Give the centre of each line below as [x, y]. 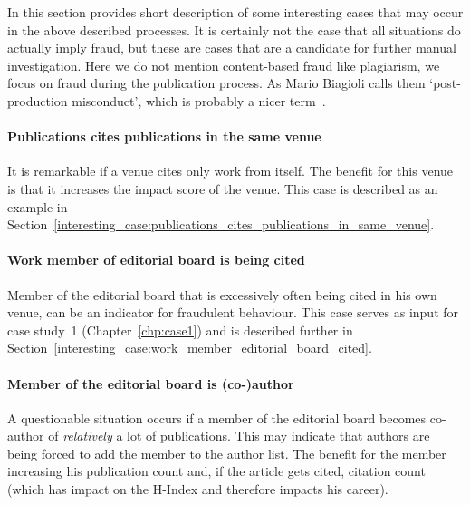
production [38, 100]
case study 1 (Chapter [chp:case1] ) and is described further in [180, 330]
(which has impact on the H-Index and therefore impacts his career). [198, 489]
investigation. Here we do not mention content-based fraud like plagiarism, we [224, 65]
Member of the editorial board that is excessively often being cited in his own [222, 294]
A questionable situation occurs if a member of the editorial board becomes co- [227, 418]
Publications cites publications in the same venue [164, 136]
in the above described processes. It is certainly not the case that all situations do [234, 29]
